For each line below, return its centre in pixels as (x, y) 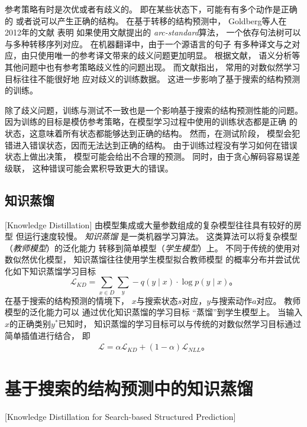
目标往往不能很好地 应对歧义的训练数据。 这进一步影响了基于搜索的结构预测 (153, 78)
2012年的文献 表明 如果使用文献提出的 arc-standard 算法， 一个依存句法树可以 (153, 32)
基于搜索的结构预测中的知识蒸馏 (129, 388)
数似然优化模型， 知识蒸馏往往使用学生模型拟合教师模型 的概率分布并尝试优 (153, 259)
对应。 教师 (279, 300)
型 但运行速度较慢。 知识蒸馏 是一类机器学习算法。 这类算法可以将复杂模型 (151, 236)
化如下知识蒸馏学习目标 (50, 271)
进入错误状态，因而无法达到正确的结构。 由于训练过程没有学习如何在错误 (155, 145)
